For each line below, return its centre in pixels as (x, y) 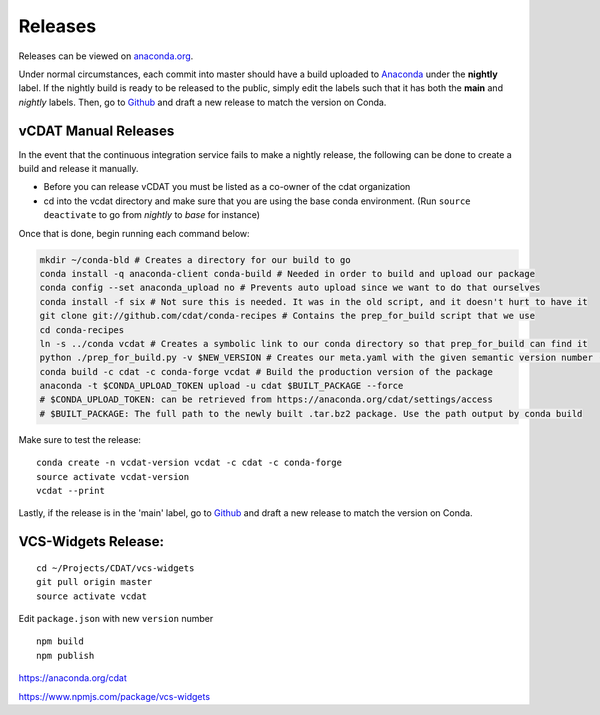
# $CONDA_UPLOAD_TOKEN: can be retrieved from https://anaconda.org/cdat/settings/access (266, 399)
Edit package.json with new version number (116, 618)
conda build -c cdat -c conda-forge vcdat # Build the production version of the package (266, 371)
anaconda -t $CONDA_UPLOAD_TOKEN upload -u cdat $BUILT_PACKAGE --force (221, 386)
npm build (60, 641)
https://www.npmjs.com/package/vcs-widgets (114, 696)
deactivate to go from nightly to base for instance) (151, 215)
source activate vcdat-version (113, 476)
